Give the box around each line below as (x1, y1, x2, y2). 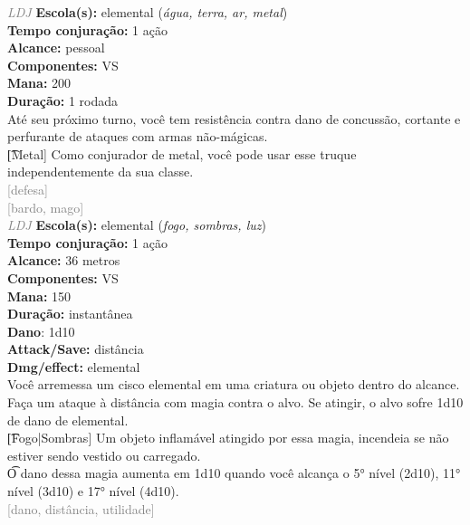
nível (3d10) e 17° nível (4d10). (7, 482, 179, 501)
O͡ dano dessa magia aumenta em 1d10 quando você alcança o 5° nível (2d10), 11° (7, 463, 461, 482)
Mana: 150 (7, 286, 72, 305)
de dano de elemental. (7, 410, 129, 429)
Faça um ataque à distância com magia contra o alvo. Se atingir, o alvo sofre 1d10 (7, 393, 464, 412)
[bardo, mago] (7, 197, 84, 216)
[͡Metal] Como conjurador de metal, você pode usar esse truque (7, 144, 357, 163)
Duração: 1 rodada (7, 91, 119, 110)
